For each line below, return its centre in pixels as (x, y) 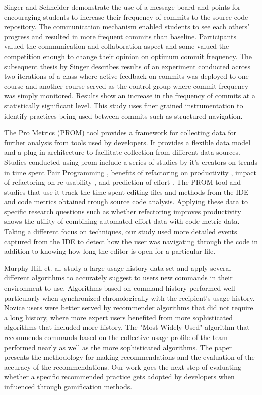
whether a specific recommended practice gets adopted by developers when (119, 377)
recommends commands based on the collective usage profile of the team (116, 337)
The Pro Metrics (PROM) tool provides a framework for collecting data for (120, 132)
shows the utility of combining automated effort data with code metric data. (122, 221)
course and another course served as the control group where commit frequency (126, 86)
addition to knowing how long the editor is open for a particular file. (110, 251)
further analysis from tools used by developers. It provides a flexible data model (127, 142)
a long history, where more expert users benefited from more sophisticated (119, 317)
